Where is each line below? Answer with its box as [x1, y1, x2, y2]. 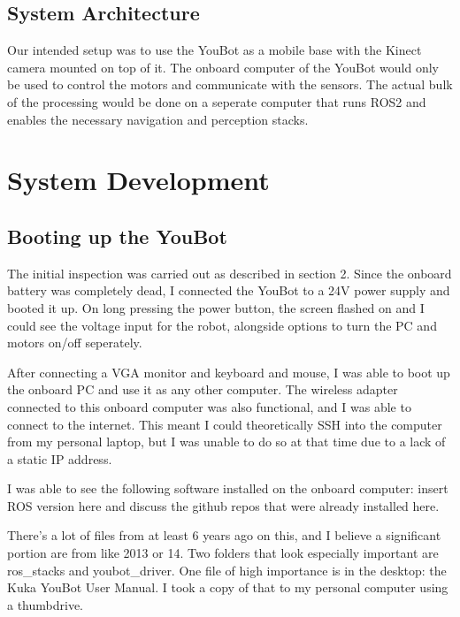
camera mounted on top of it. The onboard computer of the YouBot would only [7, 57, 439, 76]
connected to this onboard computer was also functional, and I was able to [7, 397, 411, 415]
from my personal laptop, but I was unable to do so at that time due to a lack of [7, 432, 446, 451]
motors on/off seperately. [7, 333, 142, 352]
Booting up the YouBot [7, 222, 227, 249]
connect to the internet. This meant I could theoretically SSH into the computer [7, 415, 442, 433]
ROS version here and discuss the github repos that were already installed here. [7, 496, 440, 514]
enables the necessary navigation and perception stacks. [7, 110, 309, 128]
